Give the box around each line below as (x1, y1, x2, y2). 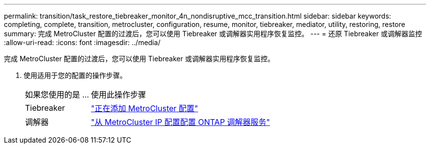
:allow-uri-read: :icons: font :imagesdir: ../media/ (4, 38, 161, 47)
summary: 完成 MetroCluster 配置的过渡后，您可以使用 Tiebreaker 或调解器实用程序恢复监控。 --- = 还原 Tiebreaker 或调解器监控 (4, 29, 422, 38)
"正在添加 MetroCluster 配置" (91, 103, 198, 113)
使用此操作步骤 (91, 90, 146, 99)
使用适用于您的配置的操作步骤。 (24, 71, 127, 79)
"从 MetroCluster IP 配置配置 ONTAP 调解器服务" (91, 117, 270, 127)
